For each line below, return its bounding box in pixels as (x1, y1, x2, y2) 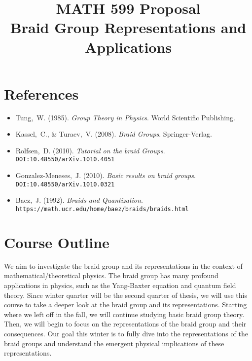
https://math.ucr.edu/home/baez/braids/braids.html (15, 205, 189, 213)
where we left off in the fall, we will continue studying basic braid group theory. (4, 309, 245, 319)
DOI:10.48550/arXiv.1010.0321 (15, 180, 115, 188)
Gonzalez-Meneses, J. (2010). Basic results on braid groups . (15, 170, 196, 180)
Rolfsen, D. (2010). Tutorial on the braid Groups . (15, 145, 165, 155)
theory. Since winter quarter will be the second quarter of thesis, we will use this (4, 289, 247, 300)
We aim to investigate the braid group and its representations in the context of (4, 260, 243, 271)
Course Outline (4, 232, 109, 252)
